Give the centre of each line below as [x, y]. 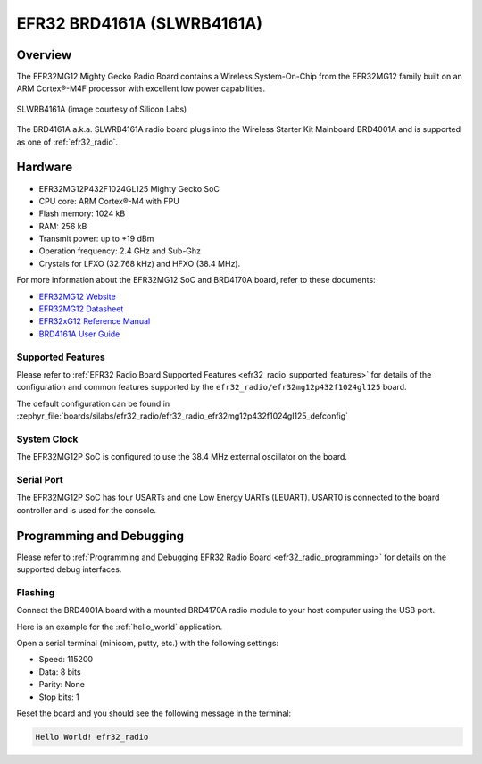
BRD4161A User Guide [79, 334]
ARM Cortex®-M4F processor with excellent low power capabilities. [141, 88]
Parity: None [62, 685]
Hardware [45, 167]
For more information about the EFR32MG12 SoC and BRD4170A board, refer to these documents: [196, 280]
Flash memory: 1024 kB [82, 213]
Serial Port [40, 480]
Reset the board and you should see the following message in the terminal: [154, 713]
